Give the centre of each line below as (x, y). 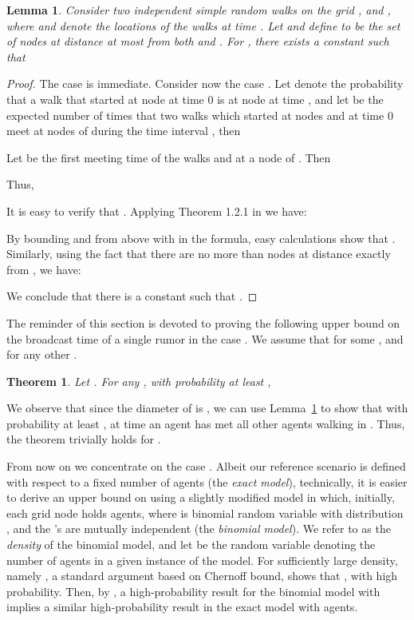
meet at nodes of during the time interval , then (124, 131)
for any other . (42, 354)
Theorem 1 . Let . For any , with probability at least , (139, 381)
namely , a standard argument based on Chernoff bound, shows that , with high (202, 576)
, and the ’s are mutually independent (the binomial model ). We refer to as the (199, 529)
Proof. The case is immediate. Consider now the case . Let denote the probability (205, 83)
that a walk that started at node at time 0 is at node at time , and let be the (195, 99)
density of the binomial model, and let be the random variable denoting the (191, 544)
